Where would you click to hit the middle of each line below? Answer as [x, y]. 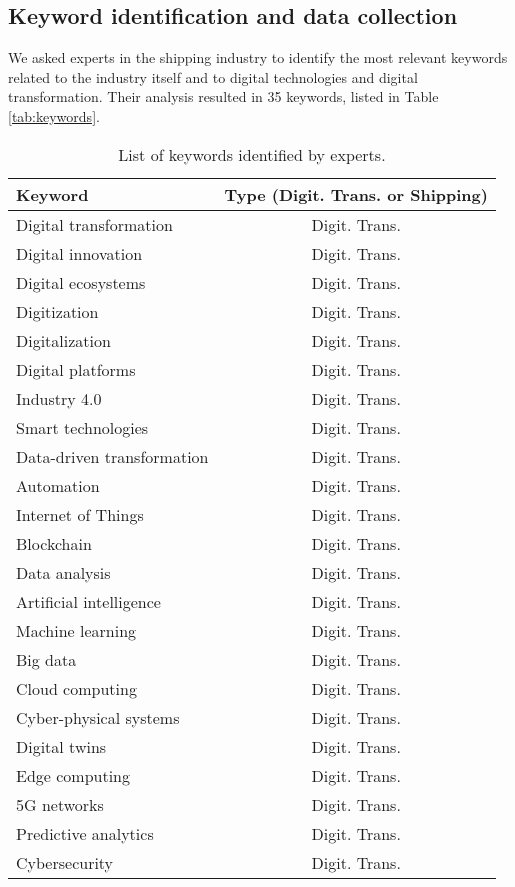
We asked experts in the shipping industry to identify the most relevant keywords [258, 57]
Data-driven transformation [112, 456]
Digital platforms [76, 369]
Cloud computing [76, 688]
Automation [58, 485]
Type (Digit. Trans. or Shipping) [356, 194]
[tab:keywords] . [54, 115]
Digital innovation [79, 253]
